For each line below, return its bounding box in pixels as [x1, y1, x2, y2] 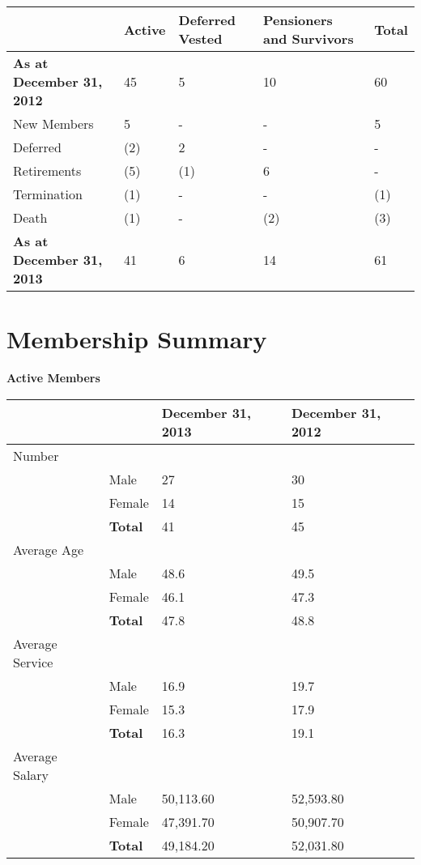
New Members [13, 114, 94, 133]
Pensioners [263, 11, 333, 29]
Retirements [13, 161, 82, 180]
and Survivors [263, 29, 354, 48]
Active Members [6, 369, 100, 386]
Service [13, 652, 53, 671]
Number [13, 445, 59, 465]
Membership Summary [6, 322, 267, 356]
